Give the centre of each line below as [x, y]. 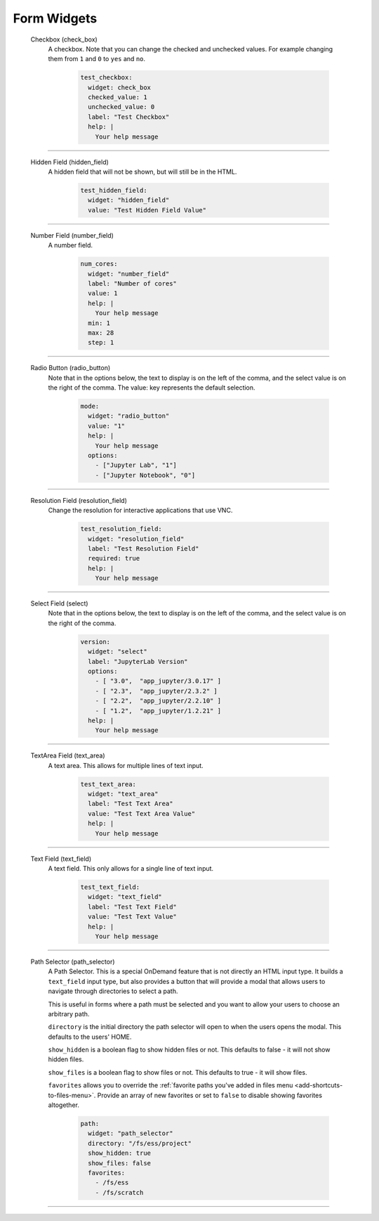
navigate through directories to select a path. [113, 991]
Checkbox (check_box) [64, 39]
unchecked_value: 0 [121, 107]
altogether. [64, 1105]
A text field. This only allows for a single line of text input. [131, 869]
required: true [114, 558]
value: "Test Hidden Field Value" [147, 210]
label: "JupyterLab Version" [138, 661]
